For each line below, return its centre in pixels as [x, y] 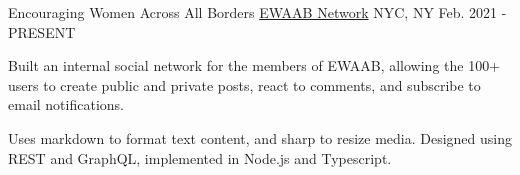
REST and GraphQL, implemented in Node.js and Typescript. [200, 157]
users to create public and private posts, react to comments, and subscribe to [244, 84]
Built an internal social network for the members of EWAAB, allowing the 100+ [254, 65]
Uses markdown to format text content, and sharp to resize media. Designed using [260, 137]
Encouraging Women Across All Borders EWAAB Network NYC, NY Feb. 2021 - [257, 12]
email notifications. [66, 104]
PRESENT [42, 31]
